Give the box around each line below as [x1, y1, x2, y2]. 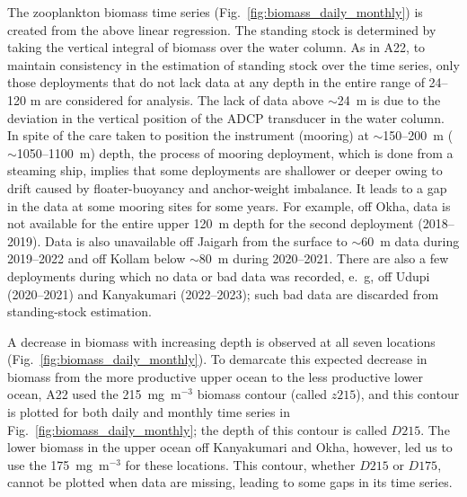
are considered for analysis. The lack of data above [44, 90, 324, 109]
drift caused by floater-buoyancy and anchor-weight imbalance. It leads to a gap [7, 178, 447, 197]
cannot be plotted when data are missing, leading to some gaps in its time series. [7, 473, 453, 492]
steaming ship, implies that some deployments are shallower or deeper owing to [7, 161, 443, 180]
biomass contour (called [197, 385, 328, 404]
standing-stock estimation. [7, 302, 152, 321]
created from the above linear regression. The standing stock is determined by [7, 20, 436, 39]
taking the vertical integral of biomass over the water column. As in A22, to [7, 38, 426, 57]
